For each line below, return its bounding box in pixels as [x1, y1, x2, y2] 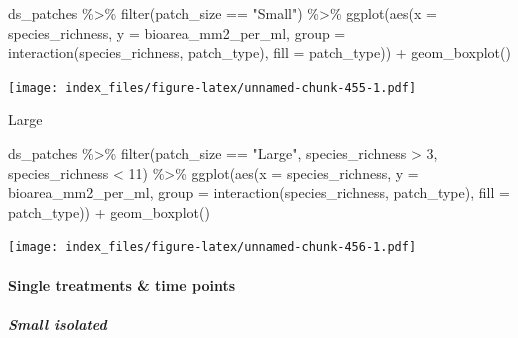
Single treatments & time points [8, 274, 236, 295]
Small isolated [8, 313, 107, 334]
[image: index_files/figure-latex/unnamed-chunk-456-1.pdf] [8, 240, 417, 255]
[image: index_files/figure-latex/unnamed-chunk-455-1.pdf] [8, 80, 417, 95]
